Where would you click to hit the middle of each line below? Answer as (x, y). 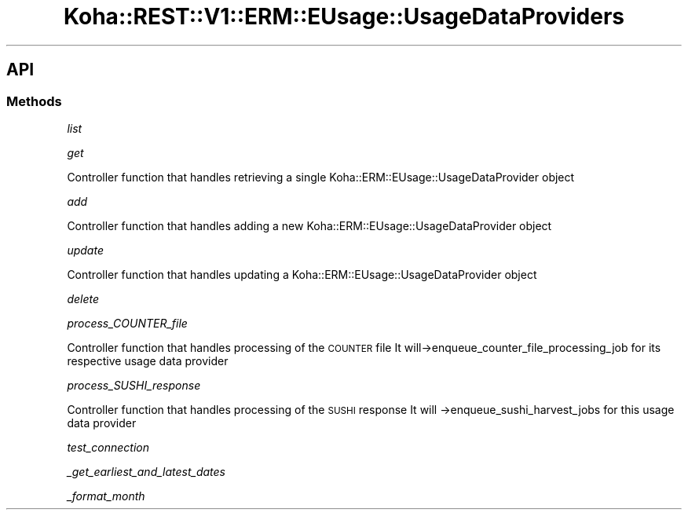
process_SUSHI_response (134, 385)
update (85, 250)
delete (83, 298)
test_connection (108, 447)
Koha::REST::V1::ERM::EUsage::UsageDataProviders (344, 16)
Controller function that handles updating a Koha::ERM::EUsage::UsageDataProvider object (302, 274)
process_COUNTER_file (127, 323)
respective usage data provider (148, 360)
